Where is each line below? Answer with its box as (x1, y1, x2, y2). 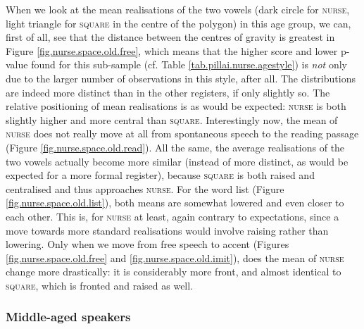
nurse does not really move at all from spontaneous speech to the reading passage (6, 126, 359, 141)
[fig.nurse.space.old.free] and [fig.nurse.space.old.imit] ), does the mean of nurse (6, 250, 344, 265)
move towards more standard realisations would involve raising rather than (6, 223, 329, 237)
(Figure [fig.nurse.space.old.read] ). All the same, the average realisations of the (6, 139, 345, 154)
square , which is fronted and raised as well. (6, 278, 194, 292)
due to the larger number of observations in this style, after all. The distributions (6, 70, 356, 85)
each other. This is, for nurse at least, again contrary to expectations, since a (6, 209, 339, 223)
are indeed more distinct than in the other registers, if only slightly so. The (6, 85, 330, 99)
